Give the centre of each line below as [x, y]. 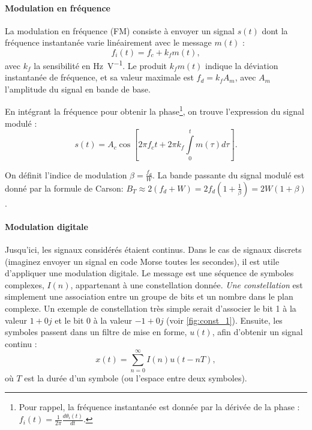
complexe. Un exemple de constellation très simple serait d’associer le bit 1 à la [151, 308]
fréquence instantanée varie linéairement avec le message [108, 42]
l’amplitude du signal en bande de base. [78, 89]
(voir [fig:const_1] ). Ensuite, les [224, 320]
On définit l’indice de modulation [66, 174]
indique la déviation [242, 65]
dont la [275, 30]
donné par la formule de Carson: [64, 188]
